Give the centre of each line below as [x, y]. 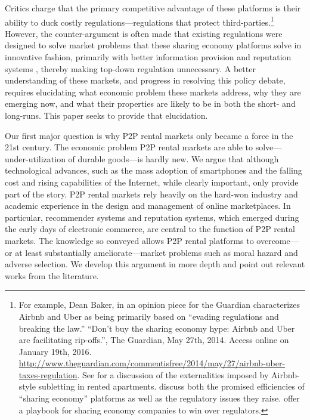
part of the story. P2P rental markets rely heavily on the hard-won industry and [151, 194]
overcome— [278, 240]
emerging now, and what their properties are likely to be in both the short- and [150, 104]
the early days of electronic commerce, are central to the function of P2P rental [150, 229]
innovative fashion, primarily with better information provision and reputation [148, 57]
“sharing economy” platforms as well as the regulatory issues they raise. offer [159, 398]
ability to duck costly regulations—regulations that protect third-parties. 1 [139, 21]
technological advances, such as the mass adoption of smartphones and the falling [154, 170]
